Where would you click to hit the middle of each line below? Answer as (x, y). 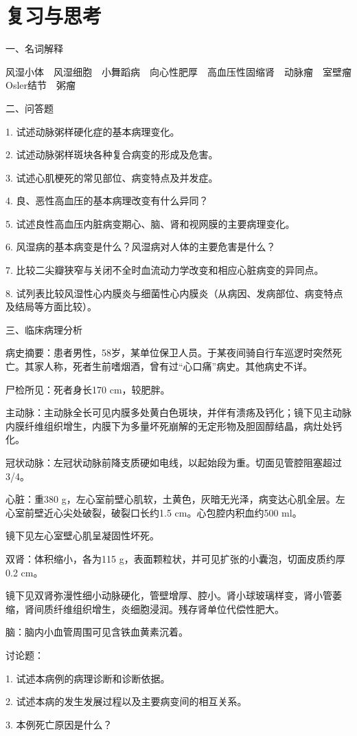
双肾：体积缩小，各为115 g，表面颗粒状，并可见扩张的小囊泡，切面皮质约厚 (175, 558)
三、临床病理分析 (44, 329)
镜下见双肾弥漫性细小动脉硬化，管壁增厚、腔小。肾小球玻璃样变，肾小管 (169, 595)
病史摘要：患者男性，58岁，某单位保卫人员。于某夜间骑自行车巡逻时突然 (169, 353)
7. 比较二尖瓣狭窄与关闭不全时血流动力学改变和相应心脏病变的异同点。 (165, 270)
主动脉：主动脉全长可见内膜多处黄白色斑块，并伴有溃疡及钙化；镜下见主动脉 (178, 412)
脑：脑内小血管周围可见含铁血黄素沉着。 (97, 632)
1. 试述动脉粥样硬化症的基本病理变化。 (93, 131)
